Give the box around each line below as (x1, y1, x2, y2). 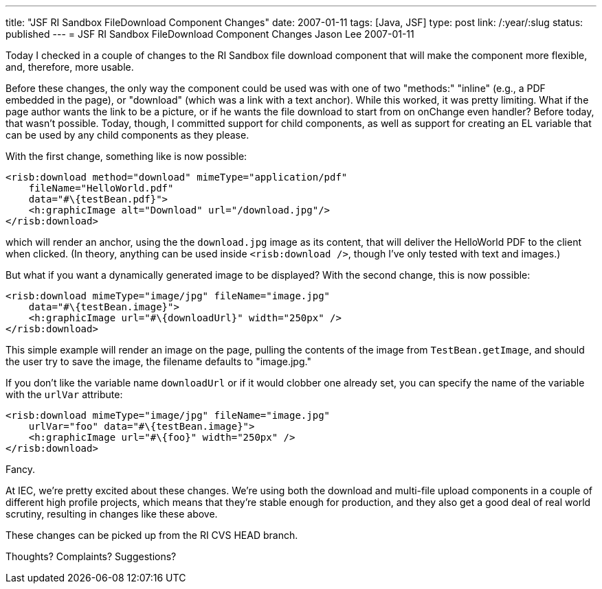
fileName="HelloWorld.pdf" (28, 183, 174, 194)
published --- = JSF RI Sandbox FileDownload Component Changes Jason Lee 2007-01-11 (5, 28, 414, 40)
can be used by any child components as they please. (5, 129, 249, 141)
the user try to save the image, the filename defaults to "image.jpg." (5, 356, 311, 367)
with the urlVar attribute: (5, 389, 123, 400)
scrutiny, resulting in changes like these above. (5, 508, 218, 520)
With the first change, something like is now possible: (5, 150, 247, 162)
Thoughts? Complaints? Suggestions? (5, 551, 177, 562)
